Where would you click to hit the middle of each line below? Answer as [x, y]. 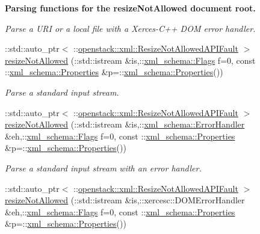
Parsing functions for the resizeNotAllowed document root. [130, 8]
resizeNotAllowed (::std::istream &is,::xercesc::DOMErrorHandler [125, 200]
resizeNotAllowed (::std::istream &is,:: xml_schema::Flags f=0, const [130, 60]
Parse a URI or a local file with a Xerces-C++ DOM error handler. [130, 28]
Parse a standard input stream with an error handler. [103, 168]
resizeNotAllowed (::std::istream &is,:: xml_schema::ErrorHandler [125, 124]
